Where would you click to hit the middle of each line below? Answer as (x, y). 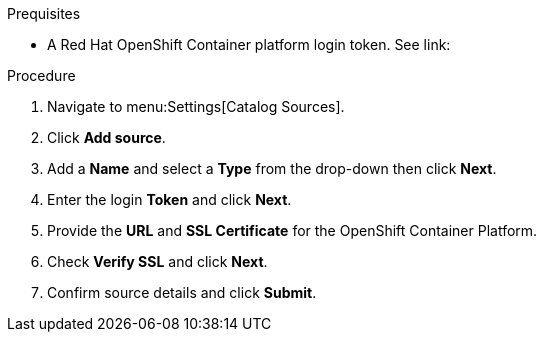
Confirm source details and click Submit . (182, 292)
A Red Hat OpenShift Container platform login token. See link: (249, 44)
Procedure (41, 75)
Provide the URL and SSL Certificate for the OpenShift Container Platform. (292, 230)
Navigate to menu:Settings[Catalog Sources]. (196, 106)
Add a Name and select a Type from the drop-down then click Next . (272, 168)
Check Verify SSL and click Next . (157, 261)
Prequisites (44, 13)
